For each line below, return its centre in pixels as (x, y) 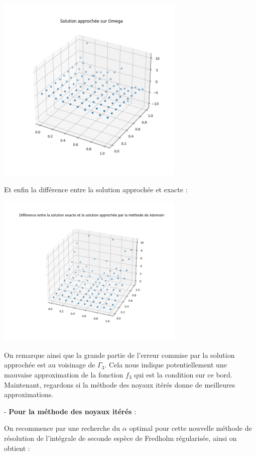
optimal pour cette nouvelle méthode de (190, 428)
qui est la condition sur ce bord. (183, 374)
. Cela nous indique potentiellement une (166, 365)
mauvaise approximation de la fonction (64, 374)
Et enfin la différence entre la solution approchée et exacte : (96, 189)
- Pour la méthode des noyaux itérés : (70, 411)
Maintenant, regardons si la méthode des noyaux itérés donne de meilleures (120, 384)
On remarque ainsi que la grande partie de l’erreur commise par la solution (119, 355)
